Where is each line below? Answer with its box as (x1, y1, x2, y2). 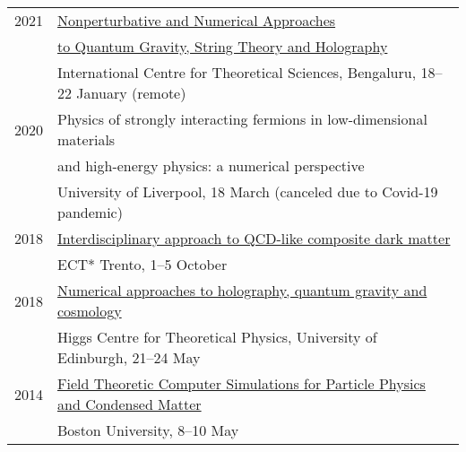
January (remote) (76, 83, 186, 103)
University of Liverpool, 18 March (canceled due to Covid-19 (57, 181, 438, 202)
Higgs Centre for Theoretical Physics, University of (57, 326, 377, 347)
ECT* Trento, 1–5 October (57, 254, 228, 274)
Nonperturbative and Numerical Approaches (57, 10, 336, 30)
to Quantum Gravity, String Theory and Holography (57, 36, 388, 56)
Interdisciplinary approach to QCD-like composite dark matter (57, 228, 451, 248)
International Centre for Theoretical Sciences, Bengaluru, (57, 62, 417, 83)
